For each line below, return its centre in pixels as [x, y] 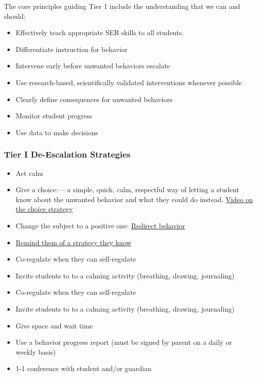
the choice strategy [44, 209]
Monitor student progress [54, 116]
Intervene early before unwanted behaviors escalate [93, 66]
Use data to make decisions [57, 132]
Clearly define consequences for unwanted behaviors [94, 99]
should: [15, 16]
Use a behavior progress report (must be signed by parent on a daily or [124, 342]
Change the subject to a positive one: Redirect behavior [100, 225]
